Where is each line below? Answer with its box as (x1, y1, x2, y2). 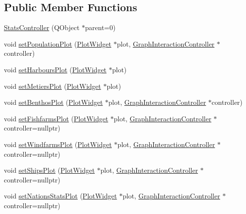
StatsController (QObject (4, 22, 80, 33)
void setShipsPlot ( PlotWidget (4, 165, 95, 175)
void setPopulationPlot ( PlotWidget (4, 38, 111, 49)
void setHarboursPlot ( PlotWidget (4, 64, 107, 74)
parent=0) (85, 22, 116, 33)
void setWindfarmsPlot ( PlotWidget (4, 139, 112, 149)
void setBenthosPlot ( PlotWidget (4, 97, 103, 107)
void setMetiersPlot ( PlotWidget (4, 81, 101, 91)
